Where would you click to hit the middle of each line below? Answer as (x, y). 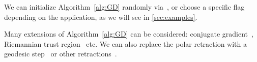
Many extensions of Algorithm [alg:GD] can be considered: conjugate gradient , (129, 34)
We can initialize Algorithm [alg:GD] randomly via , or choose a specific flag (124, 7)
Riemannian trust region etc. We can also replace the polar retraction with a (125, 43)
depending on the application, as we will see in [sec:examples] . (101, 17)
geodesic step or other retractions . (61, 54)
